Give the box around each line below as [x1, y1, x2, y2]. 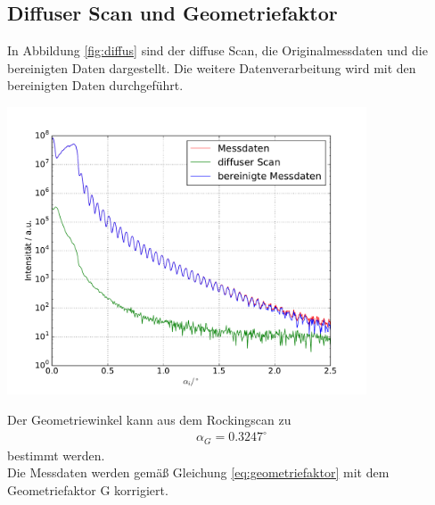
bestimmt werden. [7, 445, 105, 464]
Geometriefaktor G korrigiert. [7, 480, 168, 499]
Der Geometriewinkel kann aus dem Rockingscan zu [7, 410, 291, 429]
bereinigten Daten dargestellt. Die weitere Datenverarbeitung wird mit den [7, 58, 416, 77]
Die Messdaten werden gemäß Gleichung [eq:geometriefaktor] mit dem [7, 463, 390, 482]
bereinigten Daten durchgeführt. [7, 76, 184, 95]
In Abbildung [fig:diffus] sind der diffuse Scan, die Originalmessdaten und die [7, 41, 428, 60]
